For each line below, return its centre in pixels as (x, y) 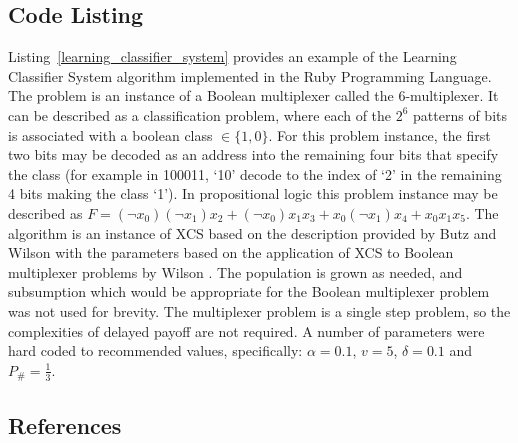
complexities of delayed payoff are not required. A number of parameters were (246, 330)
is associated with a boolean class (110, 134)
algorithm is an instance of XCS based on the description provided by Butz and (252, 232)
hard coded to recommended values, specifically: (155, 350)
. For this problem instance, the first (379, 134)
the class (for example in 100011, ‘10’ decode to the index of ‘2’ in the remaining (255, 173)
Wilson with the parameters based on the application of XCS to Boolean (231, 252)
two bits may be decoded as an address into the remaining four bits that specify (253, 154)
